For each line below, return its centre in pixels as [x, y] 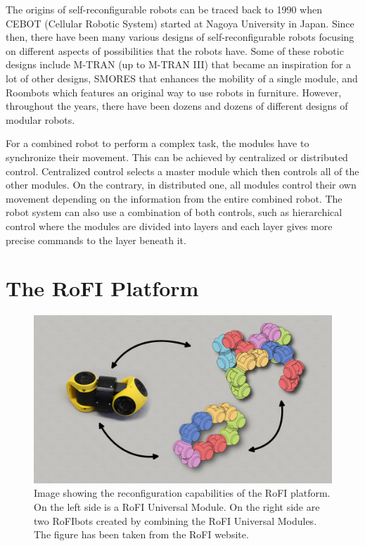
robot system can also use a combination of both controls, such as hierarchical [174, 212]
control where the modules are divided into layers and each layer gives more [169, 226]
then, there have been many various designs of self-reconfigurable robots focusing [180, 37]
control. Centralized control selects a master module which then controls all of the [182, 171]
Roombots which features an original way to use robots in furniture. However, [174, 92]
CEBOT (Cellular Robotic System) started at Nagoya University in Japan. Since [180, 23]
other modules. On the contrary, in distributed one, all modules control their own [181, 185]
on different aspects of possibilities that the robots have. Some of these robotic [175, 50]
